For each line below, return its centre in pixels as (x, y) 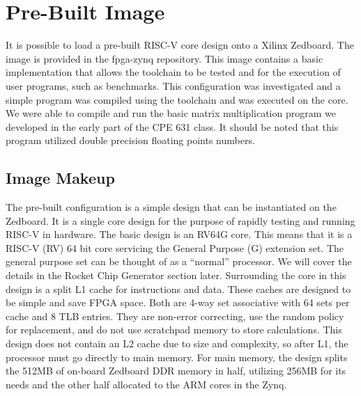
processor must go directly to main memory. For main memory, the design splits (177, 357)
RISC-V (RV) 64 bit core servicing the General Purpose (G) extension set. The (175, 247)
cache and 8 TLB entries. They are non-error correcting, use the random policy (175, 316)
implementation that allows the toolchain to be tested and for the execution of (173, 72)
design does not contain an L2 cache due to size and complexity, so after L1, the (177, 343)
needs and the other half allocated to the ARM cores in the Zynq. (146, 384)
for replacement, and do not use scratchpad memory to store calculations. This (174, 330)
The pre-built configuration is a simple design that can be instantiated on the (171, 207)
